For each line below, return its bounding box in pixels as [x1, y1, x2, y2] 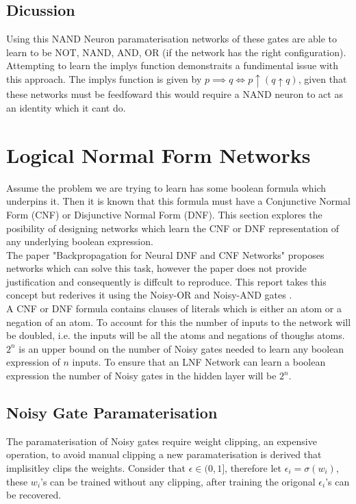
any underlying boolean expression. [6, 234, 153, 249]
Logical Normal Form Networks [6, 140, 311, 168]
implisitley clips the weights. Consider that [6, 461, 186, 475]
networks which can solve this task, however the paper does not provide [6, 261, 307, 275]
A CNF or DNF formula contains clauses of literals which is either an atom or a [6, 301, 342, 316]
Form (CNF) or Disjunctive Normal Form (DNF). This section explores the [6, 207, 322, 221]
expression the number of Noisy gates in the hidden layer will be [6, 368, 277, 383]
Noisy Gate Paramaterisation [6, 402, 218, 423]
